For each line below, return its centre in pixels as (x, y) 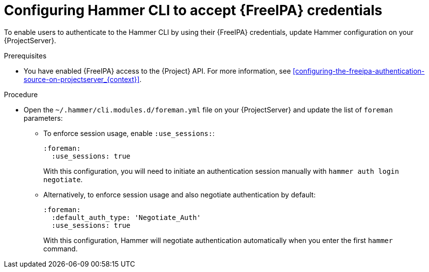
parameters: (43, 118)
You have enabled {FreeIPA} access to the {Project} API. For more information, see (157, 71)
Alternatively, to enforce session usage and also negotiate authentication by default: (180, 194)
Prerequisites (25, 55)
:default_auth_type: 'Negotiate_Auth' (126, 217)
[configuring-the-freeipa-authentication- (359, 71)
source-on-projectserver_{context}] (82, 79)
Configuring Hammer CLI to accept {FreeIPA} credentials (193, 10)
